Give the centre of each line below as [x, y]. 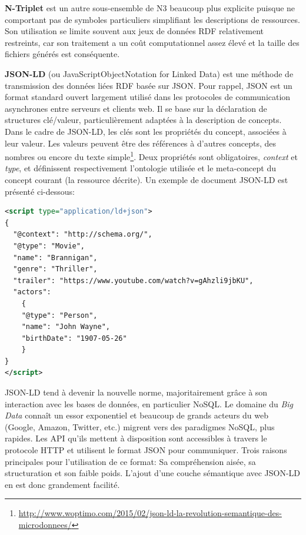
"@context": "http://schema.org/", [83, 235]
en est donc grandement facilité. [62, 484]
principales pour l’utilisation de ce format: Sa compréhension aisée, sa [130, 461]
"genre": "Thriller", [55, 269]
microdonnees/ [45, 524]
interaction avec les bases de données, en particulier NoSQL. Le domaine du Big [149, 403]
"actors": [32, 292]
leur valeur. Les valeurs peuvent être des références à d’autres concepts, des [140, 143]
